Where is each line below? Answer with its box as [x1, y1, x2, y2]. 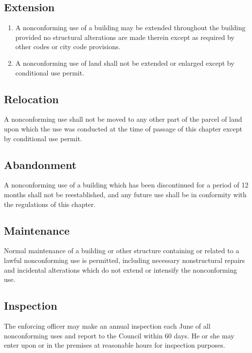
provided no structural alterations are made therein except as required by [15, 32, 234, 42]
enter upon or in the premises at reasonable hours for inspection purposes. [4, 340, 225, 350]
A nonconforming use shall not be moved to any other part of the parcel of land [4, 114, 242, 124]
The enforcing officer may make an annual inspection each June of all [4, 320, 211, 331]
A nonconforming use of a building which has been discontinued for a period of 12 [4, 180, 249, 190]
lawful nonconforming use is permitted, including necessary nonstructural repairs [4, 255, 245, 265]
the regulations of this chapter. [4, 199, 96, 209]
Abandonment [4, 157, 77, 172]
